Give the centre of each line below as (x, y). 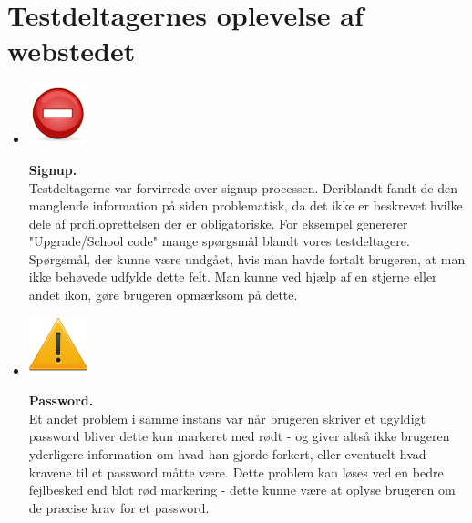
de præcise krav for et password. (119, 507)
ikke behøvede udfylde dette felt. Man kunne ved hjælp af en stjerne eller (233, 277)
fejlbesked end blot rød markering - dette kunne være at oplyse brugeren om (242, 490)
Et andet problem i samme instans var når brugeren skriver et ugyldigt (227, 418)
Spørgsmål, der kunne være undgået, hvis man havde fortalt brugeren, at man (247, 258)
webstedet (72, 51)
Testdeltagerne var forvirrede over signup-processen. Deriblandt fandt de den (243, 187)
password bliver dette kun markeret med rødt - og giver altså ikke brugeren (239, 436)
